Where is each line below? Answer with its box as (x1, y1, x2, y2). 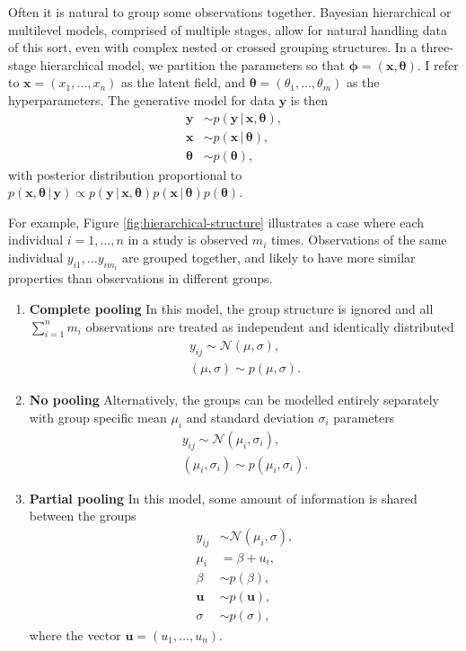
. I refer (417, 55, 459, 74)
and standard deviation (186, 407, 314, 426)
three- (421, 38, 453, 57)
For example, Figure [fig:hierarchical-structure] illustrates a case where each (8, 212, 424, 231)
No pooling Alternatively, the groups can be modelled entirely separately (29, 390, 440, 409)
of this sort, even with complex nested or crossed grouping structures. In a (8, 38, 418, 57)
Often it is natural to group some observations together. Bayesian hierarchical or (8, 3, 452, 21)
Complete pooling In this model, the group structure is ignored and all (29, 299, 434, 318)
